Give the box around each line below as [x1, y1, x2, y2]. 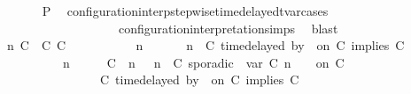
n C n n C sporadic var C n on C [62, 53, 345, 71]
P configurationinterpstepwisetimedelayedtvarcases [42, 2, 329, 19]
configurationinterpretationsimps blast [118, 18, 338, 37]
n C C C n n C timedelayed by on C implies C [6, 36, 405, 54]
